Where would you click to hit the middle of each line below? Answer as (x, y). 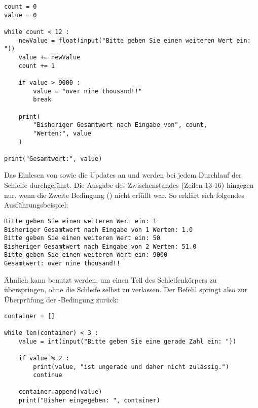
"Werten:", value (62, 133)
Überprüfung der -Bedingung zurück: (61, 299)
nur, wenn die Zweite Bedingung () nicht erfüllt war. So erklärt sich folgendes (124, 195)
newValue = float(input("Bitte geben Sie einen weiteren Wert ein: (135, 40)
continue (48, 375)
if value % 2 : (44, 358)
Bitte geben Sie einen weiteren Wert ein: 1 (80, 221)
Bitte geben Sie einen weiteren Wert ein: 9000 (86, 255)
